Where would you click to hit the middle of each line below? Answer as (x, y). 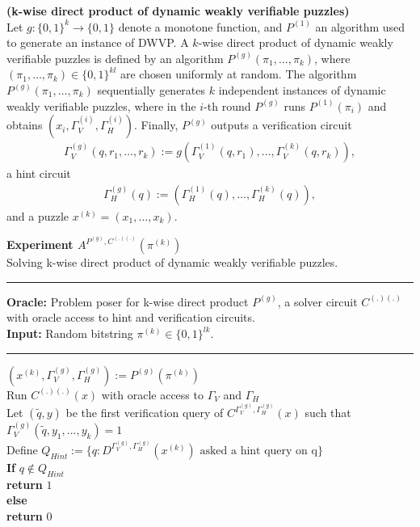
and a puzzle (38, 215)
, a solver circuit (317, 301)
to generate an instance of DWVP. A (98, 42)
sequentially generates (151, 89)
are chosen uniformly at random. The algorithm (239, 74)
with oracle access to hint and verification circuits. (131, 317)
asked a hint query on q (258, 451)
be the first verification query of (145, 413)
